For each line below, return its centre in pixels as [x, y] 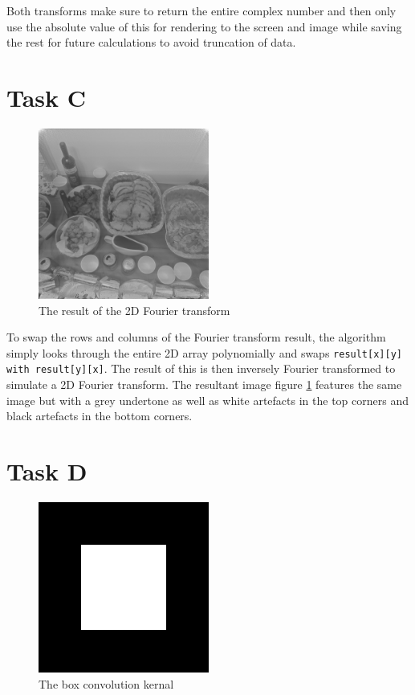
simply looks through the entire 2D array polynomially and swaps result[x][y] [204, 352]
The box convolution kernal [106, 683]
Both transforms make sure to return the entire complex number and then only [201, 10]
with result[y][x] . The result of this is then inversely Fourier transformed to [201, 368]
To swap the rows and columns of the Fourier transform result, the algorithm [196, 337]
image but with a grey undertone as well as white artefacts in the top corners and [207, 400]
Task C [47, 97]
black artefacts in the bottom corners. [100, 416]
